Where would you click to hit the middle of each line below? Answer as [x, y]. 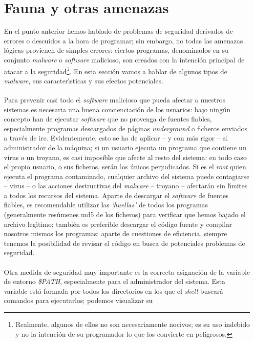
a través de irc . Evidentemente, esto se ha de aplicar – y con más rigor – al [116, 138]
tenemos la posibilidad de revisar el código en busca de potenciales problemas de [125, 243]
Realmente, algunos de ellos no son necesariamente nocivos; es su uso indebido [133, 324]
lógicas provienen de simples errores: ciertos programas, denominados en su [116, 50]
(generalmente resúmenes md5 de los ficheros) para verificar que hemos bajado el [125, 214]
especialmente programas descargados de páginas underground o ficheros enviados [126, 128]
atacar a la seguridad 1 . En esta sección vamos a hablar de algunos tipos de [116, 70]
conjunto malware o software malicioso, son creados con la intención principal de [124, 59]
